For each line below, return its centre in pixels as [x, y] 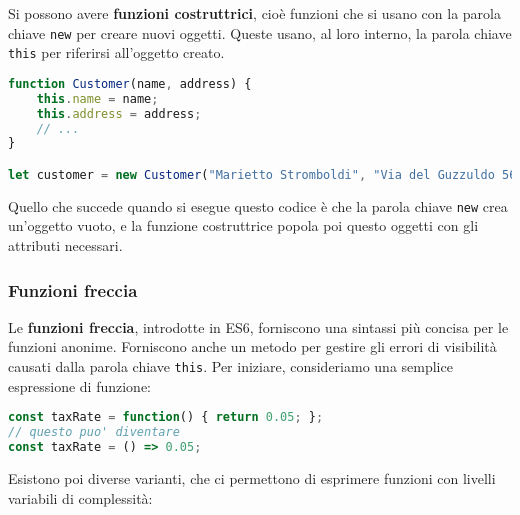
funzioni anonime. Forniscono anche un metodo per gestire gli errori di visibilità [252, 346]
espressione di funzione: [79, 385]
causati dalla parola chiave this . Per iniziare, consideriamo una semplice [230, 366]
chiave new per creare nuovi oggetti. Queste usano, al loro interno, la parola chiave [260, 32]
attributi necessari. [65, 245]
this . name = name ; [97, 98]
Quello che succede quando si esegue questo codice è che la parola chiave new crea [258, 205]
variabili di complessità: [80, 497]
